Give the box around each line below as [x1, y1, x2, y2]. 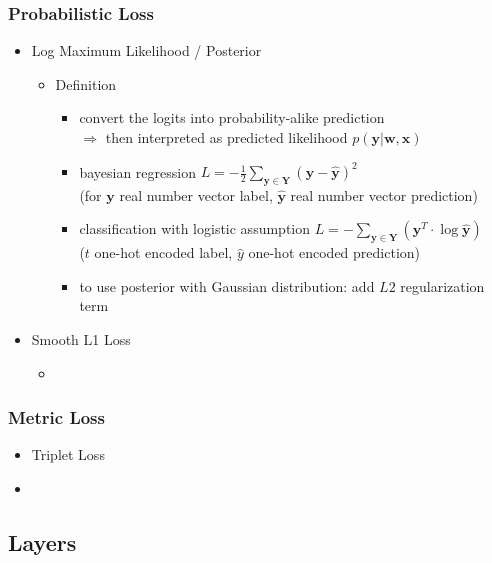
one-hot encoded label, [94, 242, 233, 263]
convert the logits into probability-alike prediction [79, 107, 385, 128]
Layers [8, 527, 77, 558]
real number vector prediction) [290, 184, 478, 205]
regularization [400, 275, 485, 296]
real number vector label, [119, 184, 273, 205]
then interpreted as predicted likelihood [105, 127, 348, 147]
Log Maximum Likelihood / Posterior [31, 40, 262, 61]
